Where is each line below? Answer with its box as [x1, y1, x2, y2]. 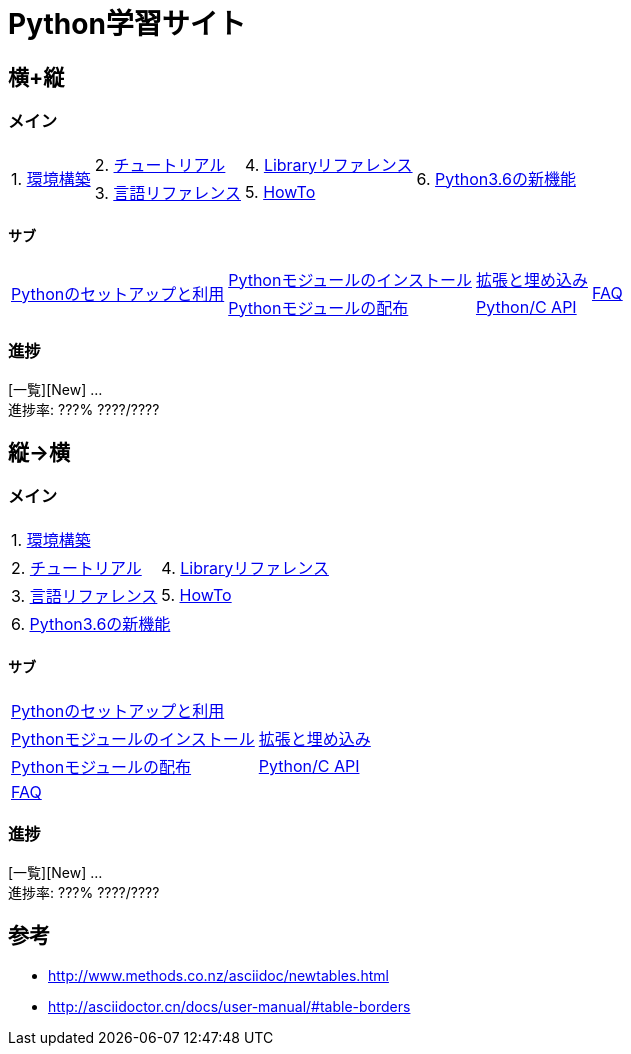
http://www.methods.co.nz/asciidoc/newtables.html [48, 966, 389, 984]
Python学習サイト [8, 7, 246, 41]
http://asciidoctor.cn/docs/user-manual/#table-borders [48, 997, 411, 1015]
